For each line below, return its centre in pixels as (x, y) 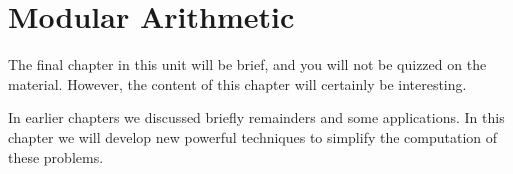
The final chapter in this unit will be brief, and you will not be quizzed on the (247, 64)
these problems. (56, 156)
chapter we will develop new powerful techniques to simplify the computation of (253, 136)
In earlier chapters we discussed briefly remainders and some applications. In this (256, 117)
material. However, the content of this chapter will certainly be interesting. (237, 83)
